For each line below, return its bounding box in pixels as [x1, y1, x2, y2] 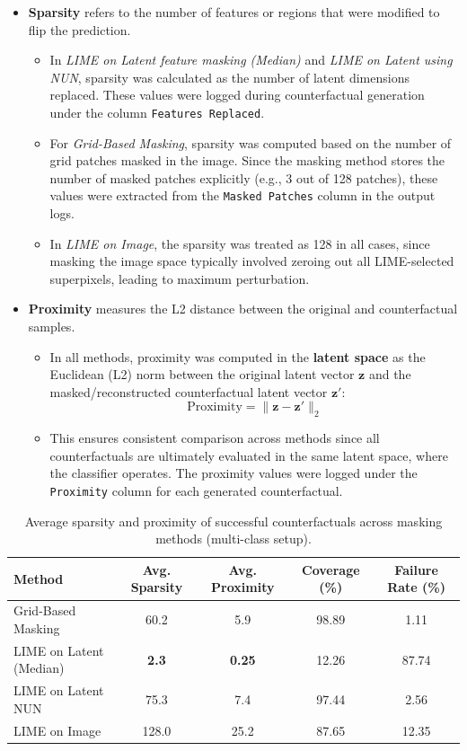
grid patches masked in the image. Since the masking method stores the [49, 151, 445, 170]
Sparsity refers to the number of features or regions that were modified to [28, 3, 440, 21]
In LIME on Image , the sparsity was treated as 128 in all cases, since [49, 234, 430, 252]
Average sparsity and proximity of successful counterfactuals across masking [24, 511, 443, 530]
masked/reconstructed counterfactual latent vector [49, 382, 328, 401]
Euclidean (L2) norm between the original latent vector [49, 365, 355, 384]
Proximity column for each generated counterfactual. [49, 481, 343, 499]
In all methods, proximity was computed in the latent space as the [49, 347, 426, 366]
